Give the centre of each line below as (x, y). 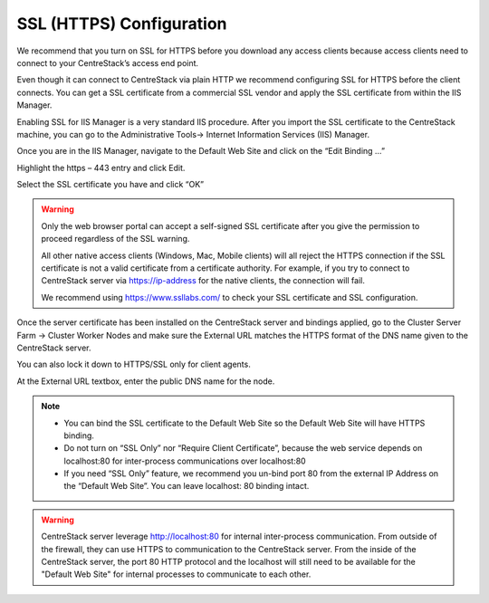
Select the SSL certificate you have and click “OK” (110, 185)
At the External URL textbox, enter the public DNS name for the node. (146, 381)
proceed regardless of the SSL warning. (115, 239)
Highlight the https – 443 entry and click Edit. (101, 167)
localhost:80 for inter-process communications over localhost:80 (185, 461)
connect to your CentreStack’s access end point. (108, 62)
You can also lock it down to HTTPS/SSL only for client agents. (134, 364)
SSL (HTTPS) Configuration (122, 24)
